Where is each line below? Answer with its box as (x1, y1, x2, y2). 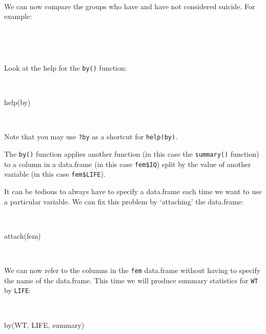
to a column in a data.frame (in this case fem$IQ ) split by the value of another (4, 158, 251, 169)
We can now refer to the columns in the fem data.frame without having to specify (4, 265, 261, 275)
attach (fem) (4, 230, 41, 241)
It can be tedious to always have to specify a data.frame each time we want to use (4, 186, 262, 197)
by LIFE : (4, 285, 31, 296)
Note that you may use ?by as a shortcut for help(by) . (4, 131, 178, 142)
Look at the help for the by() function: (4, 62, 127, 73)
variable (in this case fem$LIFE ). (4, 169, 106, 179)
